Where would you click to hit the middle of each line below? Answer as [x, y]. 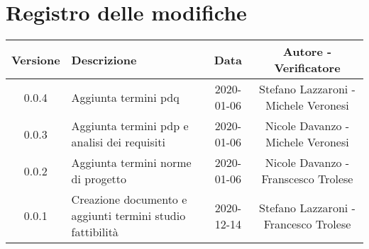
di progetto [99, 179]
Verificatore [307, 68]
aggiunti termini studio [128, 216]
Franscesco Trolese [307, 179]
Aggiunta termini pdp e [130, 126]
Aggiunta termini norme [131, 163]
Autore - [307, 52]
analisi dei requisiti [118, 142]
